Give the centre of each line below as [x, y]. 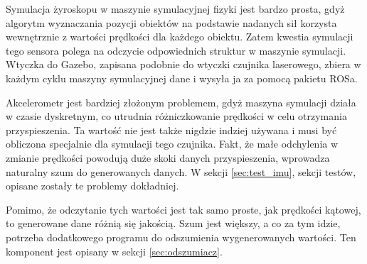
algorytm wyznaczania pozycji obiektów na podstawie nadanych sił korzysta [171, 22]
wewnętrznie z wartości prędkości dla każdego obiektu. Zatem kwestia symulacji [180, 37]
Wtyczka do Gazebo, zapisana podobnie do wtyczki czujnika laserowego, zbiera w [183, 64]
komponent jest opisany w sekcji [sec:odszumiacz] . [114, 251]
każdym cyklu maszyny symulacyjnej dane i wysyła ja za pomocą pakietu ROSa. [182, 78]
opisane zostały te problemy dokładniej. [92, 186]
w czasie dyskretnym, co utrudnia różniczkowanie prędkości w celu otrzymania [176, 116]
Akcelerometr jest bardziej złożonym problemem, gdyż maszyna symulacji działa [181, 102]
